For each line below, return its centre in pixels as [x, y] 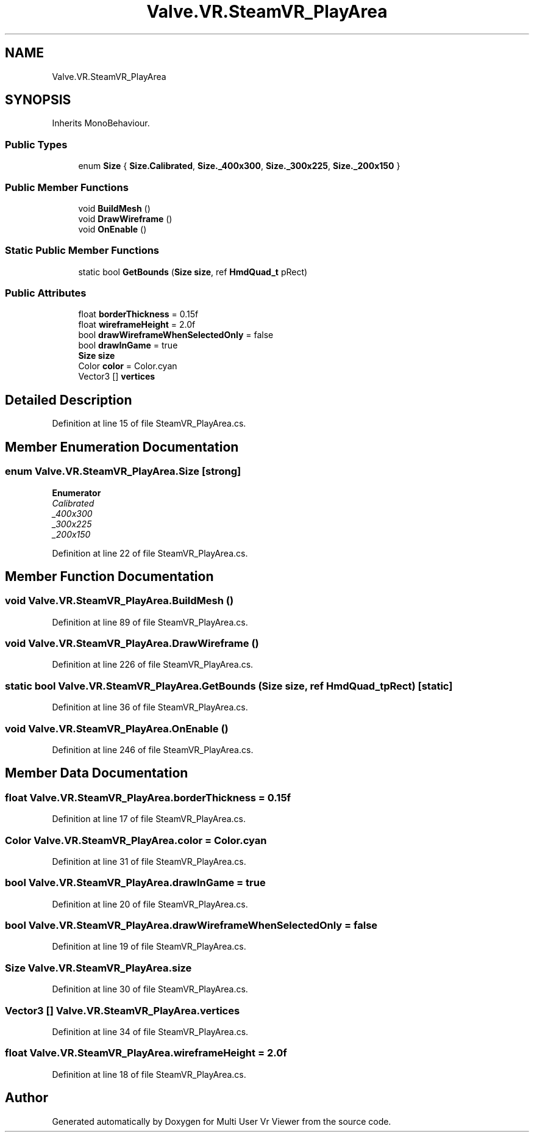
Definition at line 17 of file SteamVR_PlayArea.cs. [149, 819]
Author [27, 1098]
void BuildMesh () [114, 208]
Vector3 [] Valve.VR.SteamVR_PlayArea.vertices [123, 1010]
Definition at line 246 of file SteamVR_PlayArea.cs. [153, 749]
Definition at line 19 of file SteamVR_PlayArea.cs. [149, 947]
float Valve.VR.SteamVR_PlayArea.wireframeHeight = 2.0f [146, 1053]
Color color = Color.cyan [128, 366]
